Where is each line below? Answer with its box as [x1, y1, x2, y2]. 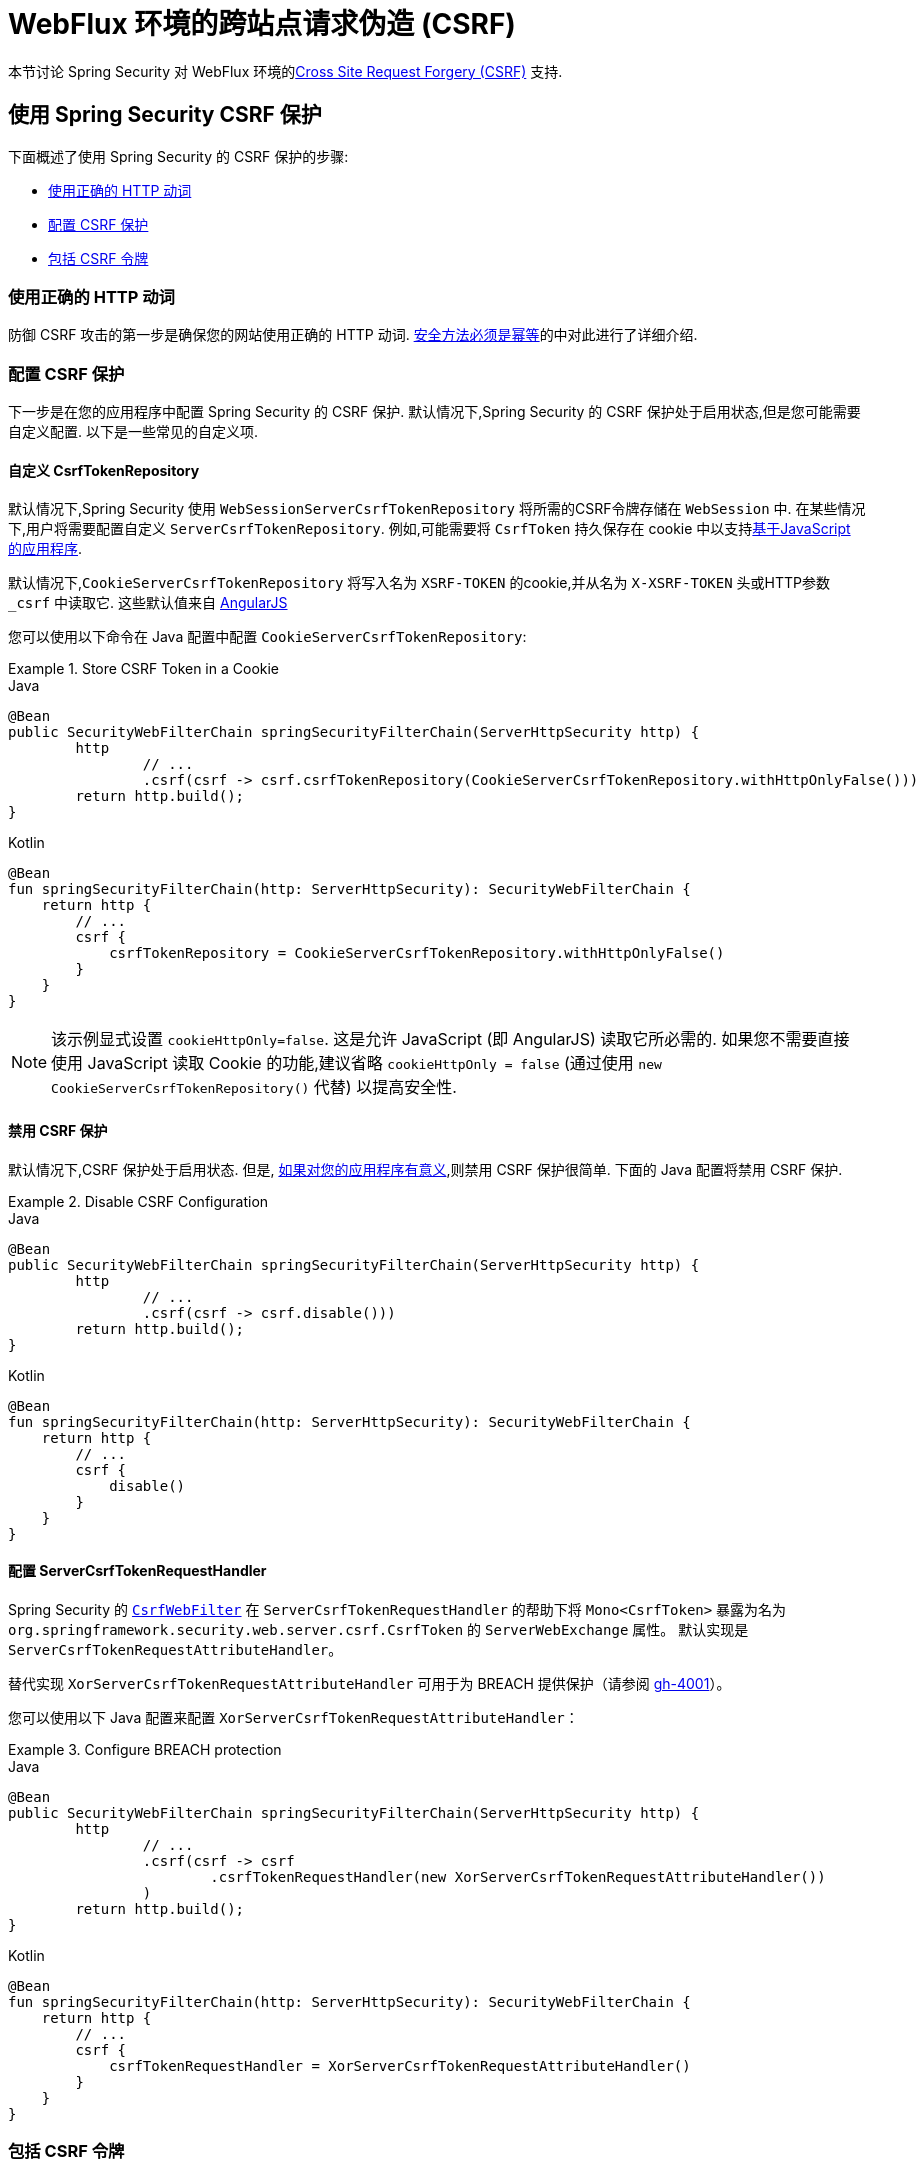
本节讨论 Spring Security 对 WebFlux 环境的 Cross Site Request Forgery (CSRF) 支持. [8, 62, 563, 80]
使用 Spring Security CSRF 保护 [8, 102, 322, 128]
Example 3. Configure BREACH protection [8, 1740, 282, 1758]
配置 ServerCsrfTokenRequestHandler [8, 1562, 267, 1580]
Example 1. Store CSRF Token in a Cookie [8, 660, 280, 678]
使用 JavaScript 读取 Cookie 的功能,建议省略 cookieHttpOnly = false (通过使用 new [51, 1053, 662, 1074]
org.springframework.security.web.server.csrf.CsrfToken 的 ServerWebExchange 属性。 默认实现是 [8, 1620, 749, 1638]
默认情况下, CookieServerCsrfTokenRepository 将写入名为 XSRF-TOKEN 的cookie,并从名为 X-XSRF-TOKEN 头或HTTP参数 [8, 574, 830, 592]
